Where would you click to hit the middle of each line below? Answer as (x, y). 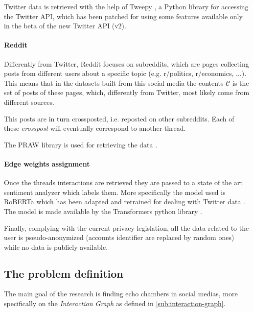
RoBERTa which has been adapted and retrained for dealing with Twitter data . (125, 202)
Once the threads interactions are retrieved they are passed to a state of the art (123, 182)
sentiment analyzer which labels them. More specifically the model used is (115, 192)
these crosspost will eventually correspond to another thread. (95, 128)
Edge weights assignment (47, 163)
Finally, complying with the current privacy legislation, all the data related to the (126, 228)
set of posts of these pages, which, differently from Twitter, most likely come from (127, 92)
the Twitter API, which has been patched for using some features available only (123, 16)
